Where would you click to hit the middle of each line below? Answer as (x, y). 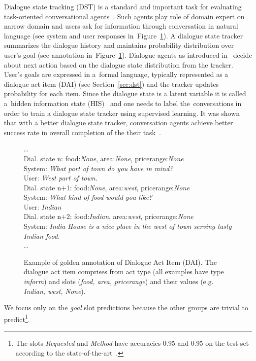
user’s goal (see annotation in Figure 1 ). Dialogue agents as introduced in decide (128, 54)
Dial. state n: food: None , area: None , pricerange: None (104, 158)
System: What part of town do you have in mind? (98, 168)
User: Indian (43, 206)
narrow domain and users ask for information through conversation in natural (121, 26)
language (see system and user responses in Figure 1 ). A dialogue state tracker (124, 35)
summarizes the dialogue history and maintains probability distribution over (119, 45)
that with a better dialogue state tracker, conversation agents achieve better (119, 123)
